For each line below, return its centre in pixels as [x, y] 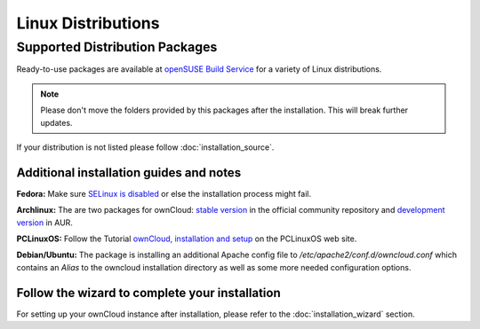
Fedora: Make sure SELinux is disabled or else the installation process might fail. [164, 193]
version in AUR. [44, 223]
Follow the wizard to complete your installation [149, 293]
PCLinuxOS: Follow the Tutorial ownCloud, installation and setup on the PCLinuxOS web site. [187, 239]
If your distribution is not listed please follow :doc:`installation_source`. [145, 147]
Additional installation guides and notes [129, 172]
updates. [56, 122]
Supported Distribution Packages [117, 47]
